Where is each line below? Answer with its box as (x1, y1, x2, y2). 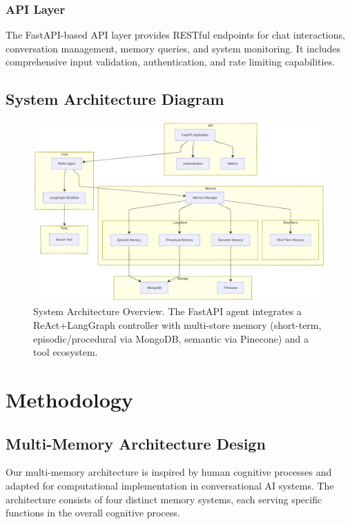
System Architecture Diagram (6, 88, 224, 110)
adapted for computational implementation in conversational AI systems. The (6, 478, 334, 493)
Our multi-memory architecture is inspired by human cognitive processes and (6, 465, 332, 479)
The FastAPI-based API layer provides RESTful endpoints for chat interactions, (6, 28, 345, 42)
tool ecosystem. (33, 345, 98, 359)
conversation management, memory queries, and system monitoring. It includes (6, 41, 341, 55)
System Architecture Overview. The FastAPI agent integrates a (33, 304, 302, 319)
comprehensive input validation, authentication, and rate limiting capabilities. (6, 54, 336, 69)
